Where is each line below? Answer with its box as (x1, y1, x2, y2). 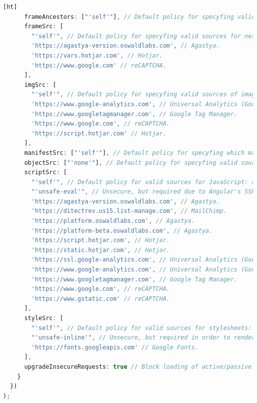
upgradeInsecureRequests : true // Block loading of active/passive (24, 363, 252, 370)
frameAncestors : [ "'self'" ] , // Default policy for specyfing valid (24, 13, 256, 20)
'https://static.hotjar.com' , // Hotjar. (31, 246, 170, 254)
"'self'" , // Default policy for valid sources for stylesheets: (31, 324, 252, 332)
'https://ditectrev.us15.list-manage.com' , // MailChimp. (31, 207, 227, 215)
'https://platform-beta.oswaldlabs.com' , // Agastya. (31, 227, 213, 234)
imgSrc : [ (24, 81, 57, 88)
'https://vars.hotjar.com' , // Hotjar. (31, 52, 163, 59)
